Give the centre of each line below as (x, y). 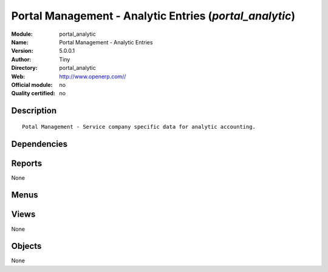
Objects (26, 246)
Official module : (32, 84)
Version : (22, 51)
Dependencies (39, 144)
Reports (27, 163)
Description (34, 111)
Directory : (24, 68)
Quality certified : (33, 93)
